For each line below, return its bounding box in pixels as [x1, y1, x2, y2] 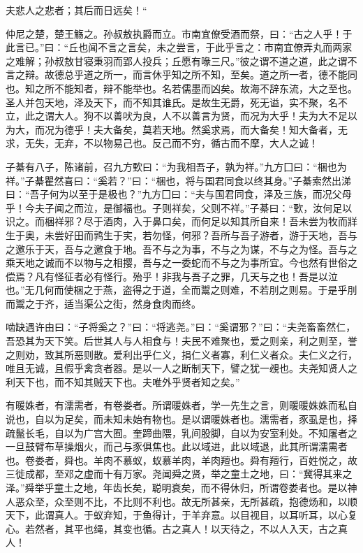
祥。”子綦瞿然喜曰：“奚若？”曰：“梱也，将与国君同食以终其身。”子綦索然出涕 [6, 173, 352, 187]
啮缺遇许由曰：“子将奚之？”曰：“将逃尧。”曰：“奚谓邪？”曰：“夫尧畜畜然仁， [6, 319, 356, 334]
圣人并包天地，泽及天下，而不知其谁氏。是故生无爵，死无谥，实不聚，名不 [6, 94, 348, 109]
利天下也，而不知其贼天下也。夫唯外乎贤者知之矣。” [6, 374, 240, 389]
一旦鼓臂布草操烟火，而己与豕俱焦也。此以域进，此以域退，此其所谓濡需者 [6, 439, 348, 454]
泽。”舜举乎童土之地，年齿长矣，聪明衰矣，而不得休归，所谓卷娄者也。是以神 [6, 480, 357, 494]
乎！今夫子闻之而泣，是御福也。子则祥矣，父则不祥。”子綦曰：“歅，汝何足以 [6, 200, 353, 215]
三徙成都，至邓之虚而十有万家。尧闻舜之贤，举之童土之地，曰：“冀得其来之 [6, 466, 353, 481]
